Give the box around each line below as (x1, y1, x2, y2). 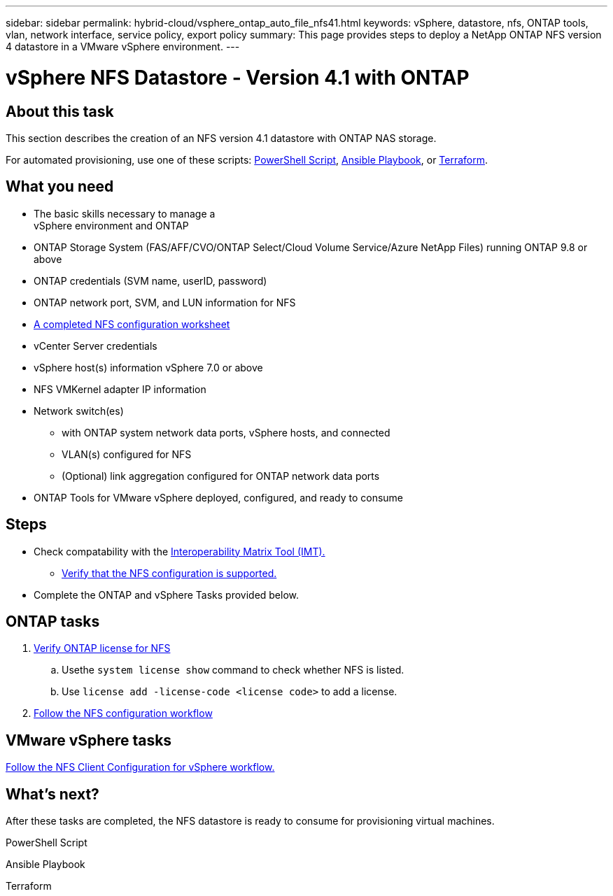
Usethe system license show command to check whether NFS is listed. (62, 664, 404, 676)
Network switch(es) (34, 404, 124, 417)
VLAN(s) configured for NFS (62, 448, 192, 460)
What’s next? (6, 785, 99, 803)
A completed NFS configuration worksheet (34, 318, 230, 330)
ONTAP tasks (6, 613, 100, 631)
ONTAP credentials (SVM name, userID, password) (34, 274, 267, 287)
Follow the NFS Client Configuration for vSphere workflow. (6, 761, 275, 774)
